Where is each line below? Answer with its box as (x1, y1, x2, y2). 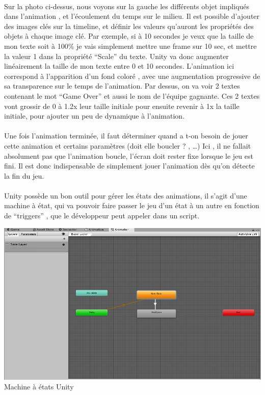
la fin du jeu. (4, 170, 44, 181)
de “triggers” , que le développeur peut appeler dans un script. (4, 210, 200, 221)
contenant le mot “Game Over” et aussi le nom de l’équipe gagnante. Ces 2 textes (4, 90, 260, 101)
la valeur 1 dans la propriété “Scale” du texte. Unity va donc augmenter (4, 50, 229, 61)
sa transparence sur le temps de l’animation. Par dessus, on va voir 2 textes (4, 80, 240, 91)
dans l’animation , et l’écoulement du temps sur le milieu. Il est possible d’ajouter (4, 11, 260, 21)
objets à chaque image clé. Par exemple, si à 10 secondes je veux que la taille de (4, 31, 254, 41)
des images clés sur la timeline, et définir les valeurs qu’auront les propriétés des (4, 20, 254, 31)
